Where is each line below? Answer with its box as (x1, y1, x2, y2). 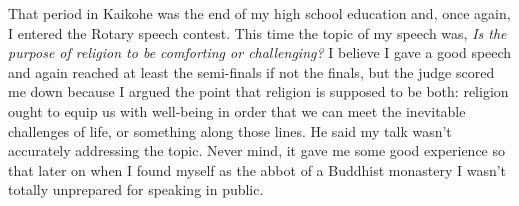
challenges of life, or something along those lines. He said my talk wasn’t (8, 120, 452, 141)
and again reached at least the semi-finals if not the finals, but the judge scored (8, 61, 495, 82)
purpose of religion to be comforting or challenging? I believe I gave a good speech (8, 42, 512, 63)
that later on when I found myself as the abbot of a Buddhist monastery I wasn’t (8, 159, 507, 180)
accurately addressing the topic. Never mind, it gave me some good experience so (8, 140, 506, 161)
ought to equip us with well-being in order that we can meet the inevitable (8, 100, 466, 121)
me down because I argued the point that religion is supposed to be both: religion (8, 81, 509, 102)
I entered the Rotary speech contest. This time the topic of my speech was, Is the (8, 22, 507, 43)
